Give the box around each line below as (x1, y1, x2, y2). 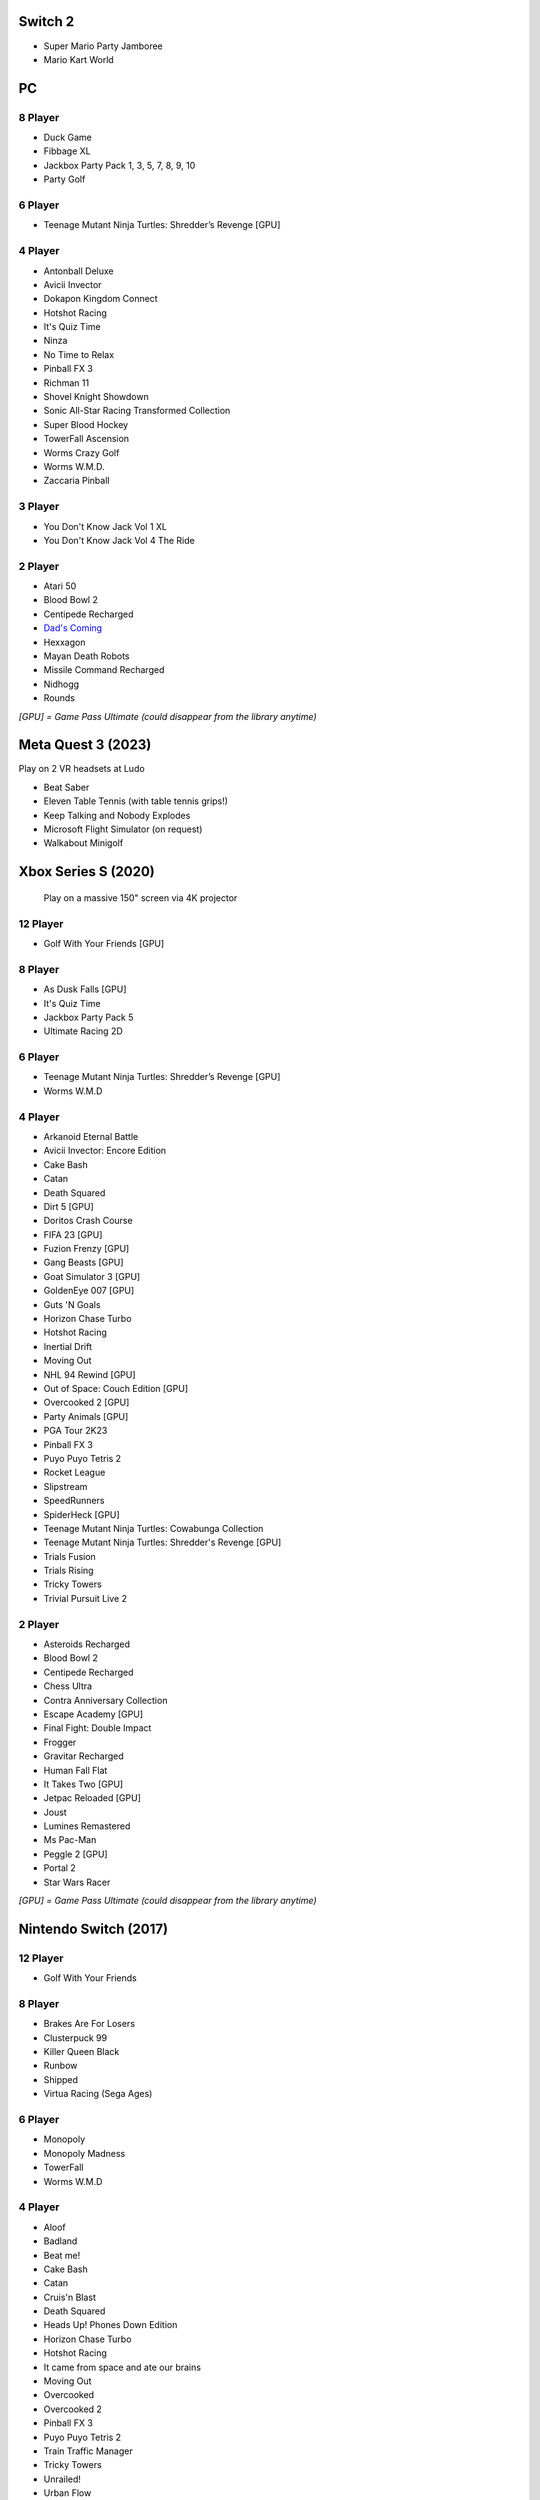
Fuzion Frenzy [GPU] (43, 1243, 130, 1255)
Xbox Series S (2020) (18, 863, 155, 880)
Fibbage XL (43, 145, 91, 157)
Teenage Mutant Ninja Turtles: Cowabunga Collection (43, 1522, 264, 1534)
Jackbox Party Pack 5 (43, 1011, 134, 1023)
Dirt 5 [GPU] (43, 1200, 94, 1212)
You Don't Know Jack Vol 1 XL (43, 520, 167, 532)
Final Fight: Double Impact (43, 1722, 152, 1734)
